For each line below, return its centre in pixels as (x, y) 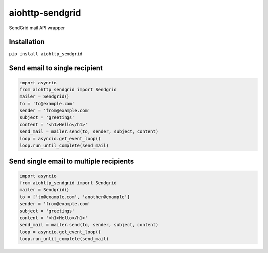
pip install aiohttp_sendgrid (46, 54)
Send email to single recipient (56, 68)
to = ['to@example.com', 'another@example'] (75, 197)
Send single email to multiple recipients (71, 161)
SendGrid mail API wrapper (37, 28)
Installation (27, 42)
